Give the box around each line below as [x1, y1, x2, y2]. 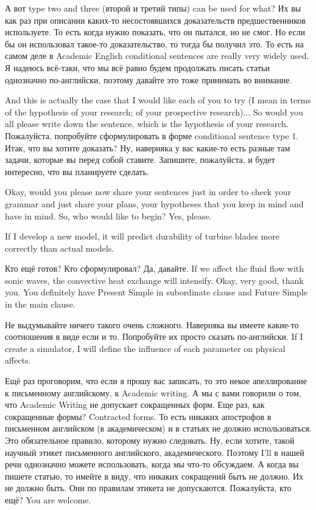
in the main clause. [5, 298, 75, 311]
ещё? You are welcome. [5, 493, 91, 506]
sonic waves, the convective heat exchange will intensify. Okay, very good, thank [5, 274, 304, 286]
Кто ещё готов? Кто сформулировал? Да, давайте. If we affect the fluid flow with [5, 262, 304, 275]
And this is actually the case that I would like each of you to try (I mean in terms [5, 94, 311, 106]
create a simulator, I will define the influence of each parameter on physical [5, 342, 286, 354]
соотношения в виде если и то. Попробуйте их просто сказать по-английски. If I [5, 330, 303, 343]
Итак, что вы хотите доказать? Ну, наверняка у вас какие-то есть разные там [5, 141, 290, 154]
